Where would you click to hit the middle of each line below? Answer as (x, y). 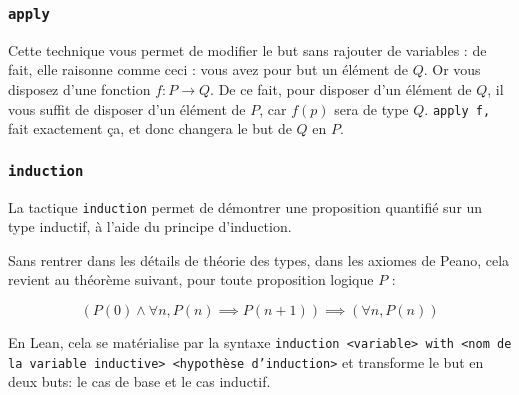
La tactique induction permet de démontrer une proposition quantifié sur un (245, 206)
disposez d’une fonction (79, 88)
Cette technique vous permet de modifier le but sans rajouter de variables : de (247, 49)
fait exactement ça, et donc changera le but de (150, 128)
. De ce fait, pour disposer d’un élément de (341, 88)
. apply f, (457, 108)
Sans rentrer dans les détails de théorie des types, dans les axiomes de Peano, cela (259, 259)
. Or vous (452, 69)
